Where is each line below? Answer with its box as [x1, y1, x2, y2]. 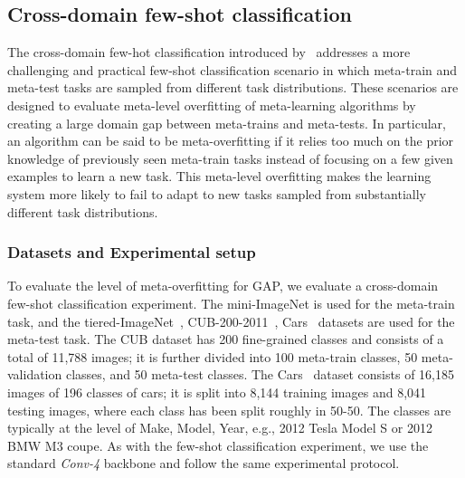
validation [7, 365, 62, 384]
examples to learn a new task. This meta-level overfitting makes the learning [7, 167, 432, 186]
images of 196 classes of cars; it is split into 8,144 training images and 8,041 [7, 382, 427, 401]
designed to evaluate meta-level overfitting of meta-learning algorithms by [7, 95, 416, 114]
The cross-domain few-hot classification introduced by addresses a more [7, 43, 411, 62]
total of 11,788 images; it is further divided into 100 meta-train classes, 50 [7, 347, 418, 366]
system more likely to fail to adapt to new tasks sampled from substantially [7, 184, 426, 203]
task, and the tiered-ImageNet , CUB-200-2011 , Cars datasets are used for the [7, 311, 455, 330]
